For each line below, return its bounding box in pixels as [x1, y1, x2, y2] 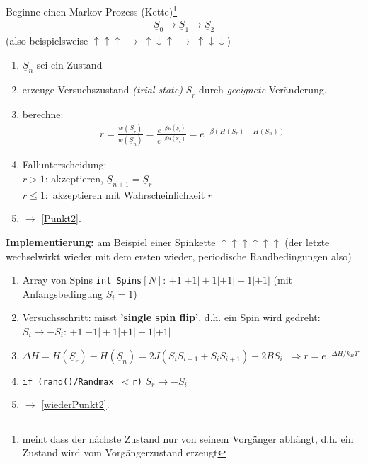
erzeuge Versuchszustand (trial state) [22, 81, 183, 96]
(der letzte [284, 234, 330, 249]
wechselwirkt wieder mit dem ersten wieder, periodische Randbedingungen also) [6, 248, 352, 263]
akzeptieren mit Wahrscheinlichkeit [52, 187, 205, 202]
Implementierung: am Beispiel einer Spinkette [6, 234, 216, 249]
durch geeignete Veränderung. [199, 81, 327, 96]
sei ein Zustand [36, 57, 103, 71]
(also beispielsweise [6, 33, 88, 48]
